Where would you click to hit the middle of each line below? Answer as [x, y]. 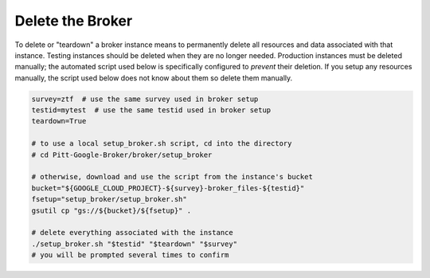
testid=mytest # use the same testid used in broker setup [151, 110]
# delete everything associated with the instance [133, 233]
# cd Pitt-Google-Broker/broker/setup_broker [122, 155]
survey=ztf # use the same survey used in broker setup [145, 99]
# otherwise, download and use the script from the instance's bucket [172, 177]
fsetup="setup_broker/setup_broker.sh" [109, 200]
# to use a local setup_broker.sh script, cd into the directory [162, 144]
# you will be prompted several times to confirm [130, 255]
